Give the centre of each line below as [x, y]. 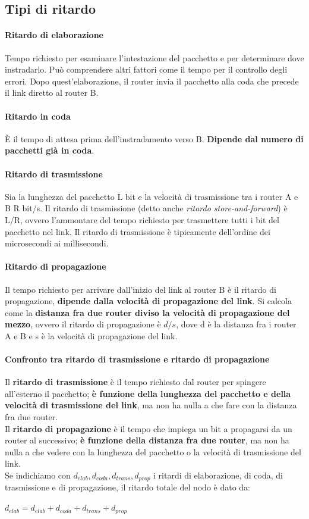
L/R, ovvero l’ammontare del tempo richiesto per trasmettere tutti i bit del [142, 219]
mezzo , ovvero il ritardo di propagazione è [83, 324]
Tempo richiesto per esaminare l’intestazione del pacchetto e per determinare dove [154, 57]
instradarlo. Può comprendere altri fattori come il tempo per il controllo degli [146, 69]
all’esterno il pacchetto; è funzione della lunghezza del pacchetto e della [148, 393]
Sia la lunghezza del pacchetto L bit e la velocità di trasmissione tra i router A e [152, 196]
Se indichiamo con [38, 475]
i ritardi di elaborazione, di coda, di [218, 475]
